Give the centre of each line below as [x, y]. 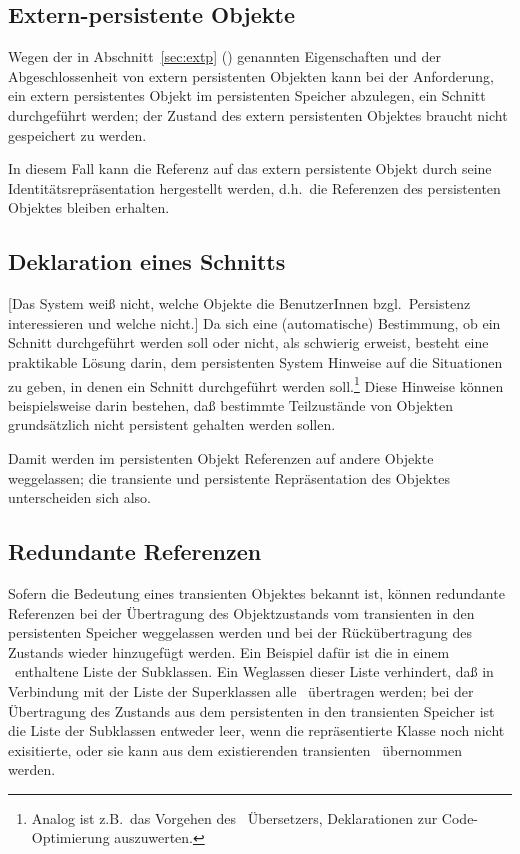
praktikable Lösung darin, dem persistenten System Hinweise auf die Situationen [255, 361]
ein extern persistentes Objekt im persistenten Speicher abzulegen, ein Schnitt [247, 95]
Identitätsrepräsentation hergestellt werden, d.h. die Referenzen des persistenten [254, 187]
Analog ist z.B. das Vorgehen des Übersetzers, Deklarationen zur [234, 817]
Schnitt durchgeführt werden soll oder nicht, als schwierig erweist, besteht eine [248, 342]
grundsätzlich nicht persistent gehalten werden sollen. [172, 424]
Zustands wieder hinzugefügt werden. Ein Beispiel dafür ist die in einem [229, 651]
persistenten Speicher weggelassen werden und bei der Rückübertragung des [240, 632]
